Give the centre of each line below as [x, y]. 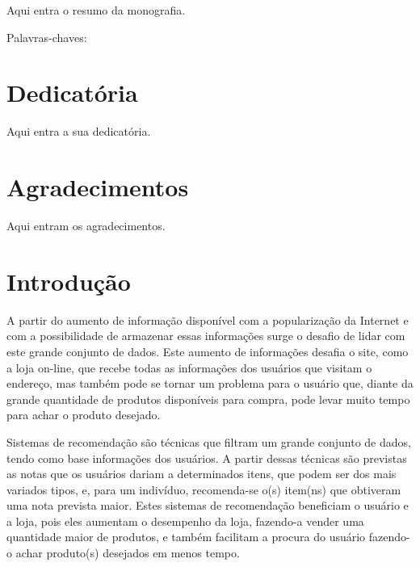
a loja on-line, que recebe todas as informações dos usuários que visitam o [189, 367]
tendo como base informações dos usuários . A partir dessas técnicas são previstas [207, 458]
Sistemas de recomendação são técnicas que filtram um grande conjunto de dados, [209, 441]
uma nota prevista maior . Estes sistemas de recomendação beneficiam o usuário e [208, 505]
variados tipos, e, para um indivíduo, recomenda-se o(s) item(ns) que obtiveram [204, 489]
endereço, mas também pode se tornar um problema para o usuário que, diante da [210, 383]
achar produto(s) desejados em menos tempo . [128, 553]
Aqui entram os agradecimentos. [86, 226]
